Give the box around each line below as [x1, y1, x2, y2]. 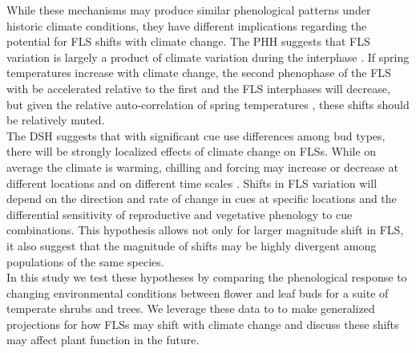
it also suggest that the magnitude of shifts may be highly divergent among [6, 237, 377, 254]
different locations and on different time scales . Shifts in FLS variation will [6, 174, 378, 191]
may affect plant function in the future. [6, 331, 200, 348]
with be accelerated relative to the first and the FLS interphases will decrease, [6, 79, 390, 96]
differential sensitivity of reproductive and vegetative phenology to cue [6, 205, 353, 222]
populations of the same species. [6, 253, 164, 270]
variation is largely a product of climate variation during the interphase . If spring [6, 48, 410, 65]
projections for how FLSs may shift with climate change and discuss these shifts [6, 315, 399, 332]
